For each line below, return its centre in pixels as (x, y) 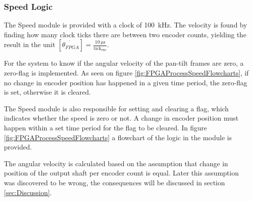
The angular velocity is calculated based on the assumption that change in (116, 163)
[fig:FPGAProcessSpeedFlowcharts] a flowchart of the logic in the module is (118, 137)
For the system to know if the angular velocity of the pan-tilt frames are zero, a (124, 63)
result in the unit (30, 44)
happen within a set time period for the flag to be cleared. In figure (106, 127)
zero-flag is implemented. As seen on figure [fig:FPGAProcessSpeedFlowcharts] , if (126, 73)
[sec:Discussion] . (28, 192)
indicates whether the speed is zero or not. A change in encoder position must (121, 118)
